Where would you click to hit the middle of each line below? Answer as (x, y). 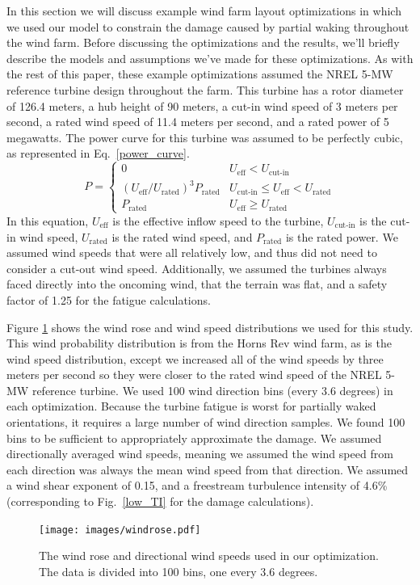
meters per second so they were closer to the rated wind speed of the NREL (194, 375)
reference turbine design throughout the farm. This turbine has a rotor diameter (205, 89)
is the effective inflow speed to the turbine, (218, 220)
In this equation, (48, 220)
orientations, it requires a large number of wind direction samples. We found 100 (206, 422)
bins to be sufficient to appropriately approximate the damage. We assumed (194, 438)
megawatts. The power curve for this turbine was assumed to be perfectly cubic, (205, 137)
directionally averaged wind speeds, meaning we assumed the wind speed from (200, 454)
